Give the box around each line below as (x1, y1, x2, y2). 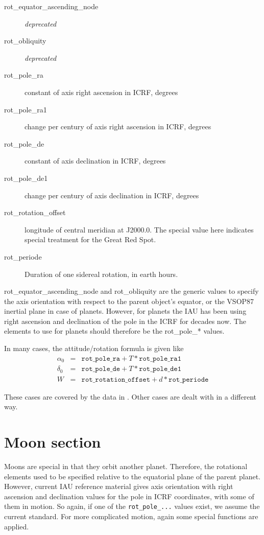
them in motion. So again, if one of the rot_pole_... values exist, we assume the (4, 501, 260, 511)
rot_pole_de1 (4, 172, 48, 183)
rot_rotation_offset (4, 207, 66, 218)
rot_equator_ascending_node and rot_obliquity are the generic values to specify (4, 286, 259, 296)
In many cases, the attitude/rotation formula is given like (4, 343, 184, 354)
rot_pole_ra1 (4, 104, 47, 114)
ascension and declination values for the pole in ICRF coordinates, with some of (4, 491, 254, 501)
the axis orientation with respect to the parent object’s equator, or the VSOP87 (4, 295, 254, 306)
